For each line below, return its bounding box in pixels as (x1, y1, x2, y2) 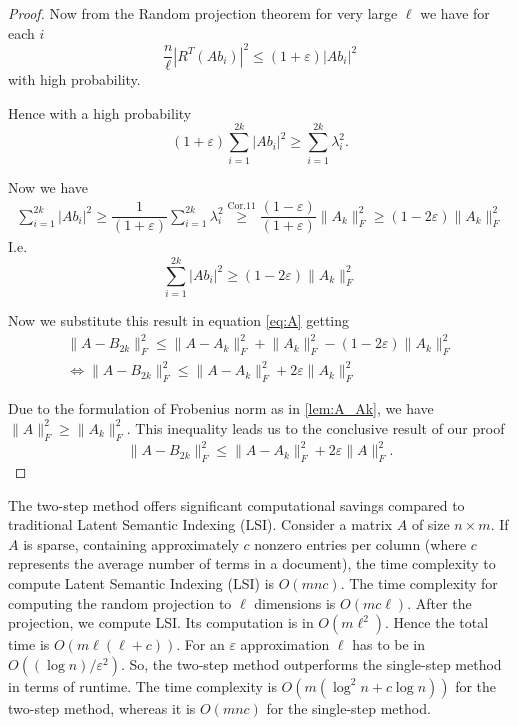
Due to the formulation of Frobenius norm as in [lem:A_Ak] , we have (8, 398, 434, 419)
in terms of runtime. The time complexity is (8, 675, 277, 696)
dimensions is (254, 592, 336, 613)
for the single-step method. (266, 697, 431, 718)
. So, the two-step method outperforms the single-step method (120, 653, 502, 674)
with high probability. (8, 69, 141, 90)
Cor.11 (227, 201, 256, 211)
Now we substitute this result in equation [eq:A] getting (8, 310, 350, 330)
